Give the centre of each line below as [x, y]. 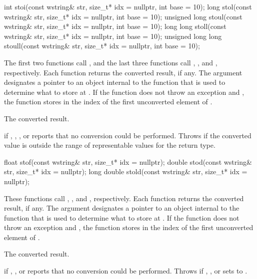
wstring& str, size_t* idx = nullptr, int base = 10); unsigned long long [113, 36]
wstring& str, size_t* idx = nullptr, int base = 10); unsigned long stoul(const [123, 16]
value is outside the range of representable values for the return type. [110, 145]
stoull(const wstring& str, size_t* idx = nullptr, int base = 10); [102, 46]
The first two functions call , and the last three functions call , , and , [111, 62]
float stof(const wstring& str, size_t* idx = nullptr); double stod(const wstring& [128, 161]
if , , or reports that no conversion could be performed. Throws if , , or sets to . [126, 271]
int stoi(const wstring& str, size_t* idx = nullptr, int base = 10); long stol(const [128, 6]
